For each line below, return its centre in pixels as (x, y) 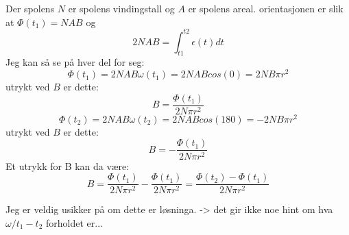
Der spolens (30, 8)
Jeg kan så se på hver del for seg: (75, 62)
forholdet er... (74, 222)
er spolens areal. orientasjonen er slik (266, 8)
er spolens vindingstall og (121, 8)
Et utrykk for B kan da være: (68, 165)
